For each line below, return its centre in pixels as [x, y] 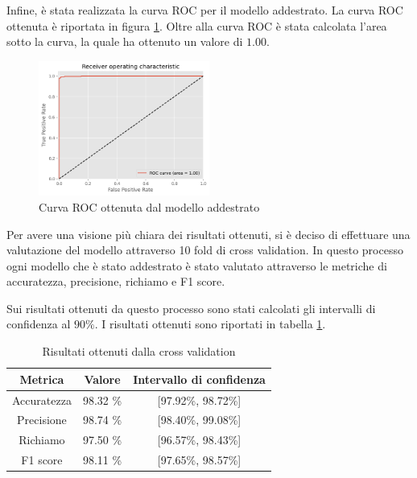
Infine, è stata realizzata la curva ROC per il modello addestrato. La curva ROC [205, 10]
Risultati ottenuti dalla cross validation [139, 351]
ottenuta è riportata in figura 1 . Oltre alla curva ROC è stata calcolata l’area [197, 25]
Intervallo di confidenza [199, 379]
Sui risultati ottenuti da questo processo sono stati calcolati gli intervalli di [191, 308]
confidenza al [39, 324]
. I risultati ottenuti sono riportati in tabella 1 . [210, 324]
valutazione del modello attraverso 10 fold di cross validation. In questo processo [205, 250]
